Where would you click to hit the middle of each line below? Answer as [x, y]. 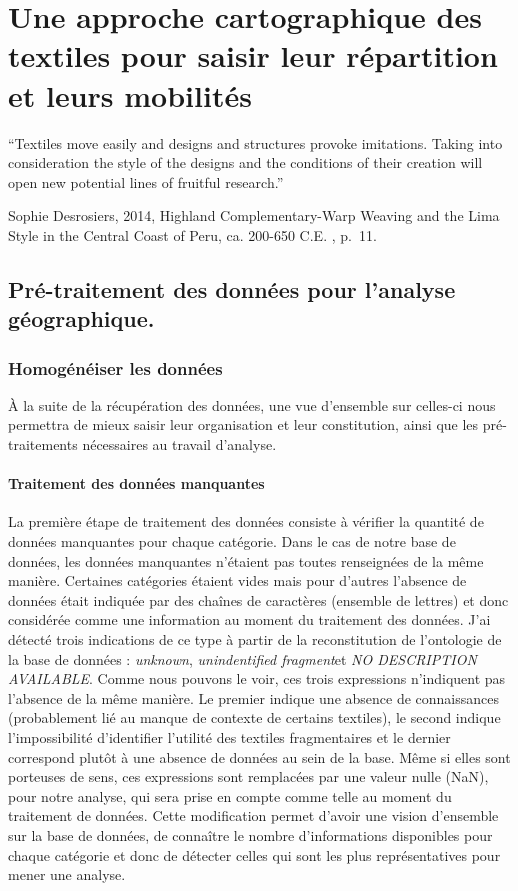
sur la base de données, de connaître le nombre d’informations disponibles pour [250, 834]
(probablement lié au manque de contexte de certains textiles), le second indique [254, 717]
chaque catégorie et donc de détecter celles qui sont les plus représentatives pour [254, 854]
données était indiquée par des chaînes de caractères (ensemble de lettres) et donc [258, 599]
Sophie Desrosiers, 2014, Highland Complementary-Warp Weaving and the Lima [254, 215]
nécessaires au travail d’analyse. [179, 444]
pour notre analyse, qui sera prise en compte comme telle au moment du [230, 795]
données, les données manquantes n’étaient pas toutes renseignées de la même [246, 560]
